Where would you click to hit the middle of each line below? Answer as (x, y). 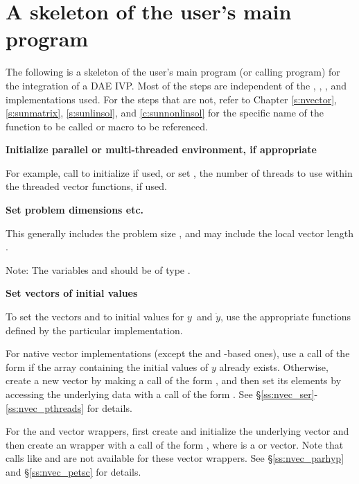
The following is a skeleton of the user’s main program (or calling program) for (173, 72)
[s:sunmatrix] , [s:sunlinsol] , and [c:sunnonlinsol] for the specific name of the (165, 113)
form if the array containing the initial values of (107, 366)
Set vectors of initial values (72, 293)
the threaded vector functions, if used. (86, 186)
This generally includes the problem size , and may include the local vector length (179, 233)
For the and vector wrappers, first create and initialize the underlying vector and (177, 431)
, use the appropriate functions (286, 317)
